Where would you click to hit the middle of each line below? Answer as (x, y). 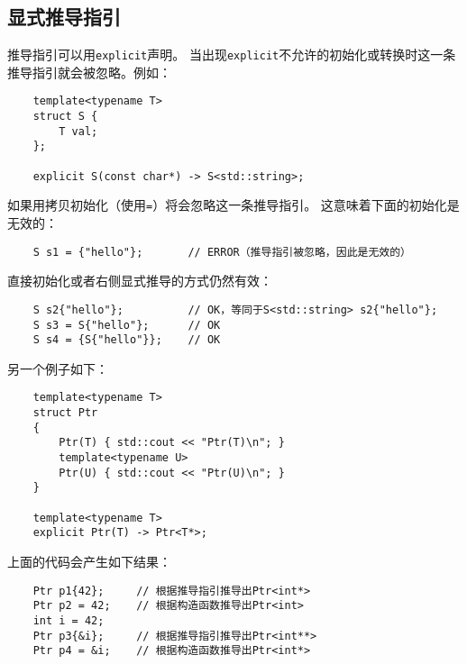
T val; (78, 131)
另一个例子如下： (58, 368)
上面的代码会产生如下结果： (89, 562)
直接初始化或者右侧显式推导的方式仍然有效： (140, 281)
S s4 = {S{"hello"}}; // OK (127, 340)
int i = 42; (69, 620)
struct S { (65, 117)
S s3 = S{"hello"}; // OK (127, 325)
